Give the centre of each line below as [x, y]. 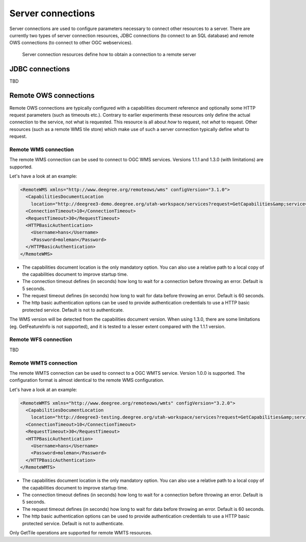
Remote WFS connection [41, 340]
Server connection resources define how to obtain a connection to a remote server [109, 54]
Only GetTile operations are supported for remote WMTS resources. [81, 532]
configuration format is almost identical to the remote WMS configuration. [87, 380]
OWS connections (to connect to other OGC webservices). [71, 43]
